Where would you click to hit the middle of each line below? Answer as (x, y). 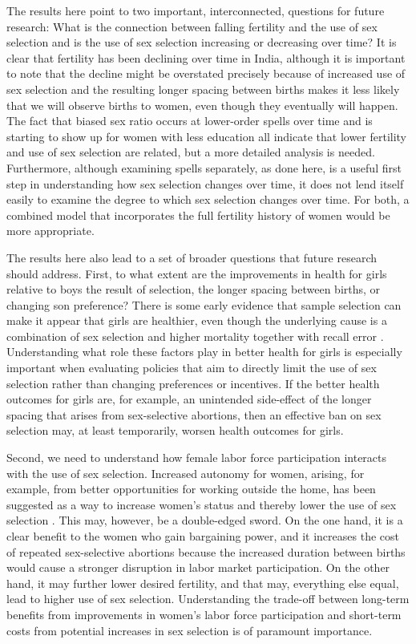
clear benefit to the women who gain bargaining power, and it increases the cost (203, 536)
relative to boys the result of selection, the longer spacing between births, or (194, 289)
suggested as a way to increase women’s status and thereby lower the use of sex (202, 504)
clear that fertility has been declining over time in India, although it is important (206, 57)
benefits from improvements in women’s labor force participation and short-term (204, 614)
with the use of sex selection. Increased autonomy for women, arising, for (186, 473)
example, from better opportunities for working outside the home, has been (191, 489)
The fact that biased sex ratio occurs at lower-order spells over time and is (190, 121)
